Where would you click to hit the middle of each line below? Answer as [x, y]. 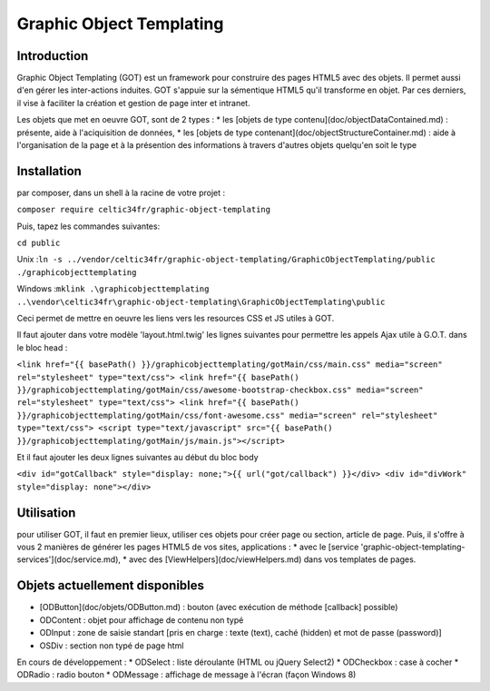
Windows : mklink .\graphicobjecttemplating [113, 289]
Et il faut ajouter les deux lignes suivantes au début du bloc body [137, 457]
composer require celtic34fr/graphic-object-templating [144, 210]
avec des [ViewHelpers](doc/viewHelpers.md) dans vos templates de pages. [272, 559]
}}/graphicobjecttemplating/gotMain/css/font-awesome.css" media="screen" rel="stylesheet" [227, 415]
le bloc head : [42, 347]
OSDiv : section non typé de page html [112, 646]
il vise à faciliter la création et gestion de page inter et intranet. [133, 103]
